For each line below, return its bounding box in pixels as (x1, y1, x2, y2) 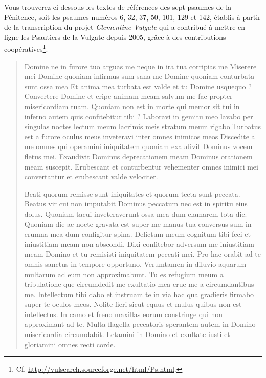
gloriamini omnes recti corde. (24, 339, 116, 349)
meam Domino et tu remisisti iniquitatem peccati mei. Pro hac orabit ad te (24, 248, 261, 259)
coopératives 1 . (4, 42, 48, 54)
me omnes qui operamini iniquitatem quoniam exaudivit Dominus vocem (24, 141, 253, 152)
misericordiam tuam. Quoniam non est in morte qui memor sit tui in (24, 101, 240, 111)
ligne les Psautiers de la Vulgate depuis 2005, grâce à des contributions (4, 31, 226, 42)
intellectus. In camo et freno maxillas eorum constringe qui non (24, 308, 223, 319)
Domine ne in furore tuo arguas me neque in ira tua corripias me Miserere (24, 60, 257, 71)
